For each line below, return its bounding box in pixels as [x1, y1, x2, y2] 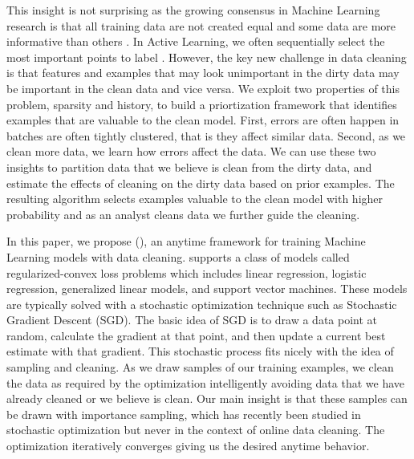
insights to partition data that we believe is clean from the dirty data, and [6, 158, 372, 175]
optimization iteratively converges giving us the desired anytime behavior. [6, 437, 370, 454]
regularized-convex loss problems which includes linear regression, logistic [6, 264, 367, 281]
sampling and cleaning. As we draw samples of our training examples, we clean [6, 359, 394, 376]
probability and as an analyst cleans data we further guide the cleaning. [6, 205, 360, 222]
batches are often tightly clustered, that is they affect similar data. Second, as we [6, 127, 406, 144]
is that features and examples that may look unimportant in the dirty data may [6, 64, 400, 81]
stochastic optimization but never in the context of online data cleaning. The [6, 421, 385, 438]
